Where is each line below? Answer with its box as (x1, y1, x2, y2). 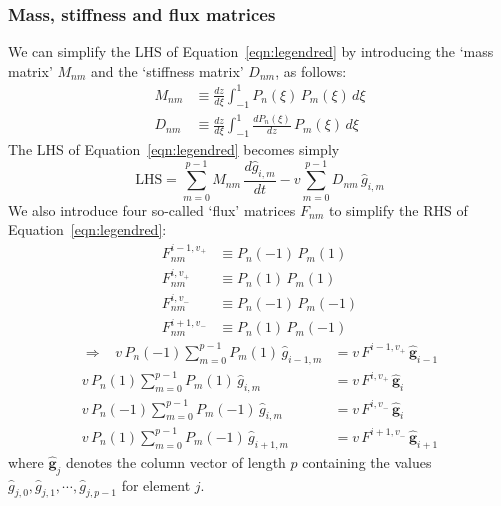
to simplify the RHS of (328, 199, 468, 220)
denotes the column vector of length (66, 451, 286, 472)
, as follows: (275, 60, 347, 81)
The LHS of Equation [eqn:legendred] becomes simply (8, 139, 340, 160)
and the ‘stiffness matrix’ (90, 60, 244, 81)
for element (121, 474, 191, 495)
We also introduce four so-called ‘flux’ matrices (8, 199, 296, 220)
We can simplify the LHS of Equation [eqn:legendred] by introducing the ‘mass (8, 41, 494, 62)
